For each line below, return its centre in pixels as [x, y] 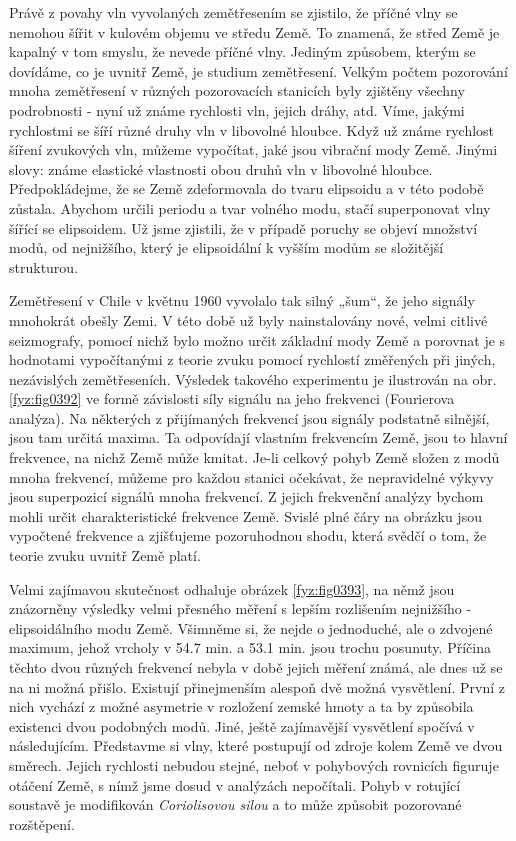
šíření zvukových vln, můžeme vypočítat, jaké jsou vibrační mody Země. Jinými [253, 149]
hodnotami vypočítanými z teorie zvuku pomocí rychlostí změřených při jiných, [252, 359]
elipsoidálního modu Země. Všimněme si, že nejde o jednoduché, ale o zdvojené [251, 627]
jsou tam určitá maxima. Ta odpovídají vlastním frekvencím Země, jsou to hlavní [258, 437]
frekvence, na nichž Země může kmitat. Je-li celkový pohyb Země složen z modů [254, 457]
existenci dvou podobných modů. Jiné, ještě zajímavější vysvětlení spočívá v [242, 725]
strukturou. [44, 266]
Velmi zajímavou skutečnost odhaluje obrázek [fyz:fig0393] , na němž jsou [232, 588]
